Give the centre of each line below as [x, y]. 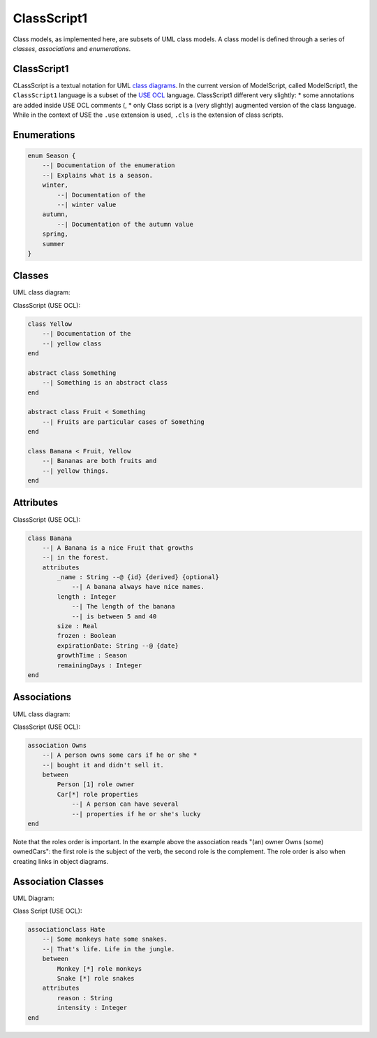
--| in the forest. [76, 557]
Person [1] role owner [96, 784]
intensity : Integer [92, 1008]
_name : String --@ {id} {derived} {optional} [138, 577]
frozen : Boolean [87, 636]
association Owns [57, 745]
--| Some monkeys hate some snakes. [105, 939]
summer [53, 244]
